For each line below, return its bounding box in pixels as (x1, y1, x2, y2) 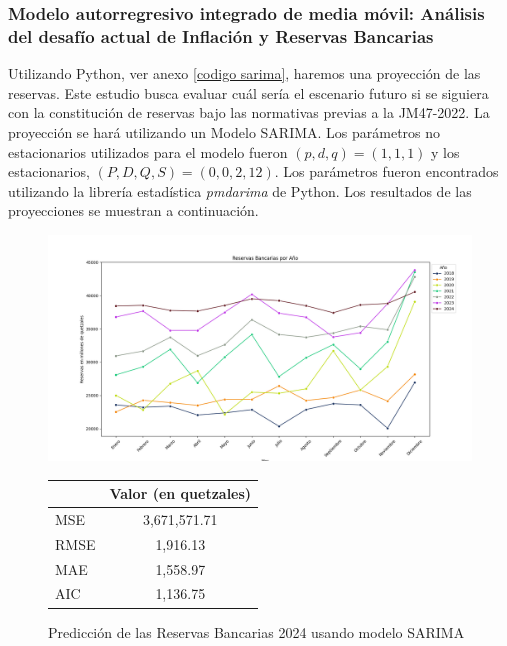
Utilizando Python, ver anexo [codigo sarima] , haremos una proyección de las (8, 63, 481, 84)
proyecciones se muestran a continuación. (8, 200, 259, 221)
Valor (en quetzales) (109, 483, 252, 504)
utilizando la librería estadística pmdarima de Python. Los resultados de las (8, 180, 472, 201)
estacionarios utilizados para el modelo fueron (8, 141, 288, 162)
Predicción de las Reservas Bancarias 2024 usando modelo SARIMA (48, 621, 465, 642)
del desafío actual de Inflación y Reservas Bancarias (8, 23, 434, 48)
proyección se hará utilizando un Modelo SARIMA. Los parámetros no (8, 121, 441, 142)
